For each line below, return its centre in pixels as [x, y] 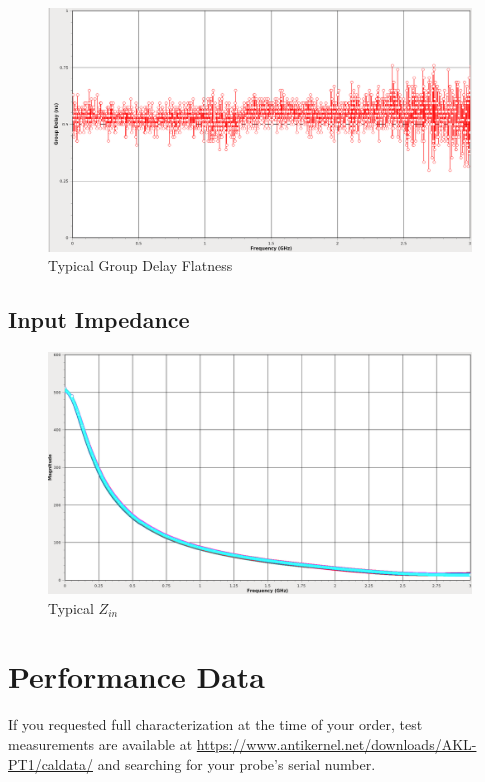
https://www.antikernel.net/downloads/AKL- [336, 743]
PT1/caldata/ [50, 763]
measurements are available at [100, 743]
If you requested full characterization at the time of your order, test [215, 724]
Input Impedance [99, 319]
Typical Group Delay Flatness [140, 265]
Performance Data [137, 676]
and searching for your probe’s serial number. [236, 763]
